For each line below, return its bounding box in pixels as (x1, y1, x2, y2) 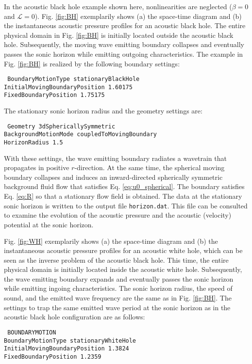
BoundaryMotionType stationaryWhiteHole (4, 337, 136, 344)
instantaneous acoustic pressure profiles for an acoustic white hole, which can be (4, 245, 243, 255)
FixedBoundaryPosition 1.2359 (4, 353, 101, 360)
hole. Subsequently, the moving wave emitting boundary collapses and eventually (4, 39, 244, 49)
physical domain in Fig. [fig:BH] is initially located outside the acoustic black (4, 30, 234, 40)
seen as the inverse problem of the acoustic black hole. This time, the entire (4, 254, 229, 265)
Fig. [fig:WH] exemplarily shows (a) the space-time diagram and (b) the (4, 236, 218, 246)
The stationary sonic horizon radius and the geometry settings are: (4, 106, 202, 116)
